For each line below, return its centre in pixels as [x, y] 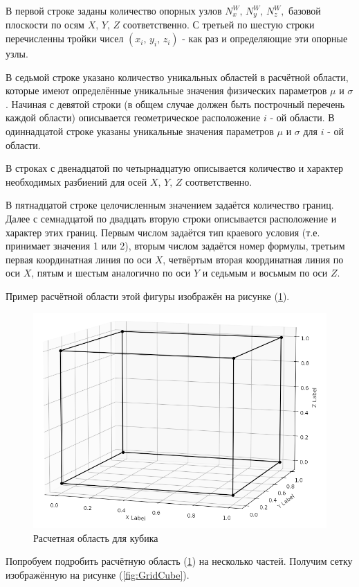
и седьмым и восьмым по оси [265, 273]
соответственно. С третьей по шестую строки [219, 25]
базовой [305, 10]
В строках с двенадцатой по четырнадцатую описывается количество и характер [175, 168]
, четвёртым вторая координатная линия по [253, 259]
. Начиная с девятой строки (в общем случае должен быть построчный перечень [175, 104]
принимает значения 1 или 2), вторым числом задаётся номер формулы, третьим [175, 246]
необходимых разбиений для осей [76, 181]
